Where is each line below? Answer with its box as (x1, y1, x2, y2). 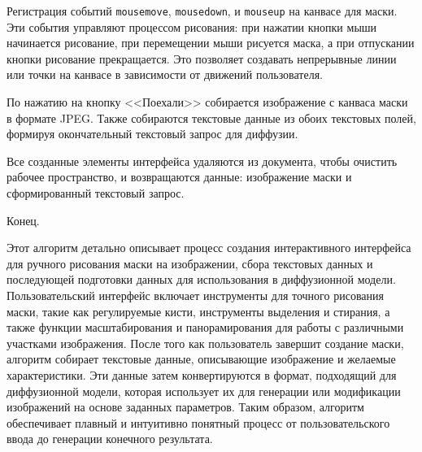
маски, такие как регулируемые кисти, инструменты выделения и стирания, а (7, 302, 390, 319)
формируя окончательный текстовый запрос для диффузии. (7, 125, 298, 142)
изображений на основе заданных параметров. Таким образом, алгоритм (7, 398, 364, 415)
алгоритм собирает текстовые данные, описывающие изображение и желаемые (7, 350, 396, 367)
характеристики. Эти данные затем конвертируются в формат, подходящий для (7, 366, 397, 383)
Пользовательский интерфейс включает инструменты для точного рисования (7, 286, 384, 303)
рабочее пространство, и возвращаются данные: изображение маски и (7, 168, 352, 185)
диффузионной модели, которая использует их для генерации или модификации (7, 382, 401, 399)
